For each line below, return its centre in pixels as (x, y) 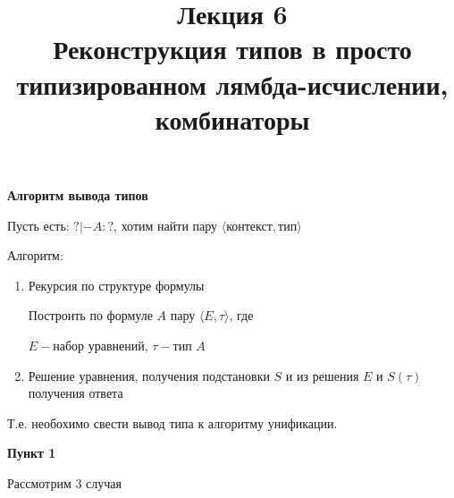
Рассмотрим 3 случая (64, 482)
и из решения (322, 375)
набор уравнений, (101, 345)
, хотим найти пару (166, 225)
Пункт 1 (32, 453)
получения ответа (76, 393)
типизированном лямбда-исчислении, (232, 84)
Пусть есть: (38, 225)
